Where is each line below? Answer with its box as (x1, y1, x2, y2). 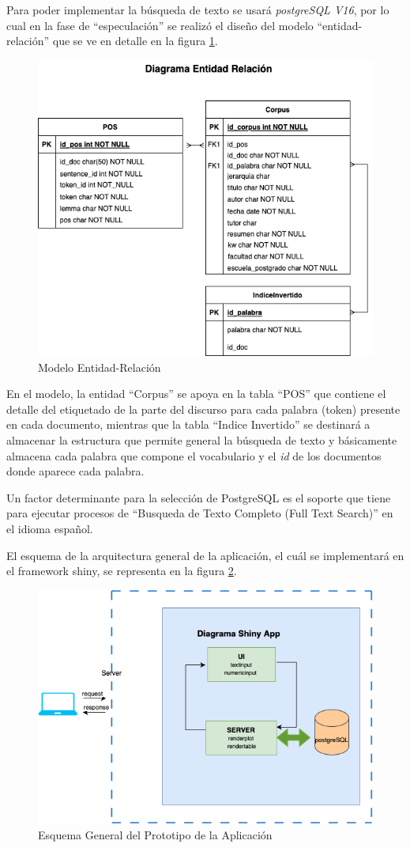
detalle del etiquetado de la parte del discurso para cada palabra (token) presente (6, 400, 401, 417)
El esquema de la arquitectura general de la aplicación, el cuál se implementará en (6, 547, 404, 563)
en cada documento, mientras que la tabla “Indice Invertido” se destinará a (6, 416, 371, 433)
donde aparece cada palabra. (6, 463, 145, 479)
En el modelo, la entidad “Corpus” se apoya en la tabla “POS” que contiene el (6, 385, 386, 402)
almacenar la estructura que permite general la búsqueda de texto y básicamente (6, 432, 397, 449)
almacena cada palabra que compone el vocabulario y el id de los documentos (6, 447, 382, 464)
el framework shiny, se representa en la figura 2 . (6, 562, 237, 579)
